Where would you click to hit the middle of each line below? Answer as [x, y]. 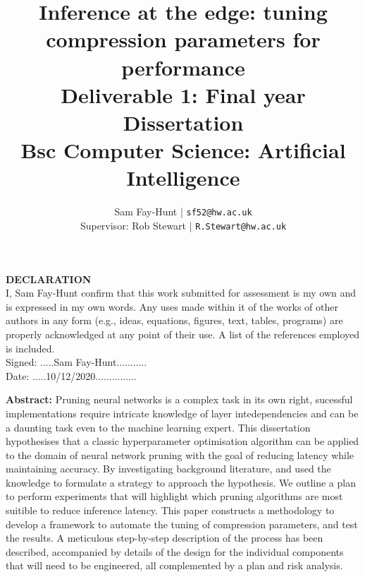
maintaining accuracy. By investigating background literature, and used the [168, 469]
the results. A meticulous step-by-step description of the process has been [165, 538]
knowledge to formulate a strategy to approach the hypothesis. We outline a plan [181, 482]
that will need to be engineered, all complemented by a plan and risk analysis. [174, 565]
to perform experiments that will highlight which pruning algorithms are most [174, 496]
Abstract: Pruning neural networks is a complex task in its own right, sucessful [179, 399]
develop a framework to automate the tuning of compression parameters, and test [182, 524]
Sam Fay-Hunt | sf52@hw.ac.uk [183, 212]
